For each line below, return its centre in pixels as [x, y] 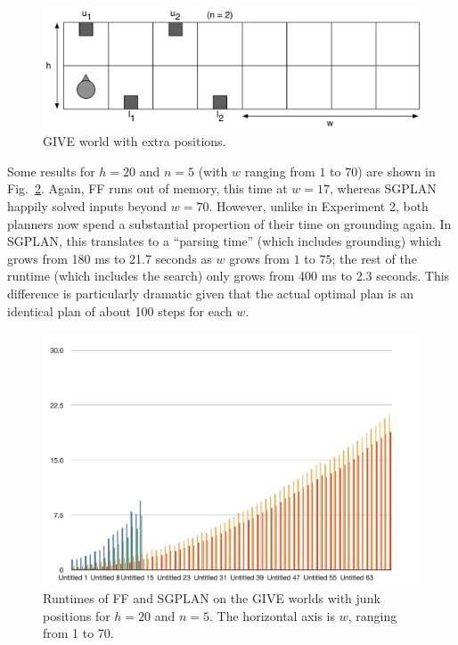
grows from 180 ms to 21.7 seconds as [110, 258]
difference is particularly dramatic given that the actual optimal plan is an [211, 293]
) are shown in [397, 171]
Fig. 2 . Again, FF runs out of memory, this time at [147, 188]
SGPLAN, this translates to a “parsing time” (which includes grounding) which [225, 241]
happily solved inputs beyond [87, 206]
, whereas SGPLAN [383, 188]
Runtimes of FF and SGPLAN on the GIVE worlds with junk [212, 598]
